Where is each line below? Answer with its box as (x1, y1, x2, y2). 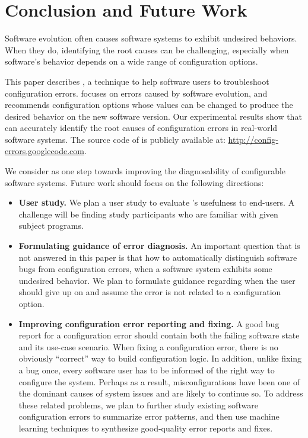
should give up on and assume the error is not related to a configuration (18, 286, 281, 298)
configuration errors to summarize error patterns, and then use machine (18, 410, 280, 423)
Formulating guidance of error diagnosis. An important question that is (18, 239, 300, 252)
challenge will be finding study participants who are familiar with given (18, 207, 278, 220)
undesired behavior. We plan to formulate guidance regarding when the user (18, 274, 296, 286)
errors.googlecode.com (5, 145, 84, 157)
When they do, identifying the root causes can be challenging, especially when (5, 43, 289, 56)
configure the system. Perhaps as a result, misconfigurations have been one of (18, 375, 300, 388)
